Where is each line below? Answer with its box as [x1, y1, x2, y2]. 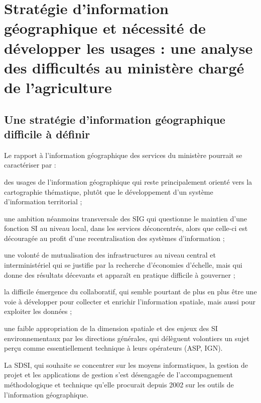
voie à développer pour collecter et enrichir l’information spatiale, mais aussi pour [4, 296, 256, 306]
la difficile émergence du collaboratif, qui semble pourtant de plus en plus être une [4, 286, 257, 297]
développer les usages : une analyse [4, 37, 253, 58]
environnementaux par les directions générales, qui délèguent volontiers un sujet [4, 333, 250, 343]
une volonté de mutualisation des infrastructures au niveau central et [4, 250, 216, 260]
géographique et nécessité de [4, 18, 206, 38]
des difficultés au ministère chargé [4, 57, 244, 77]
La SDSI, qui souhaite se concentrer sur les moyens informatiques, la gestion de [4, 359, 248, 370]
